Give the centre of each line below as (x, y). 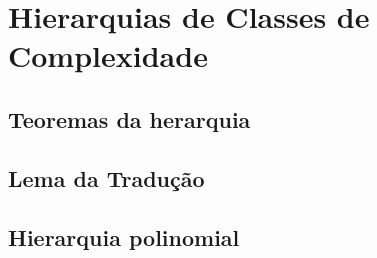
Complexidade (108, 55)
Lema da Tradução (106, 177)
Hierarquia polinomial (124, 236)
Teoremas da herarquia (129, 118)
